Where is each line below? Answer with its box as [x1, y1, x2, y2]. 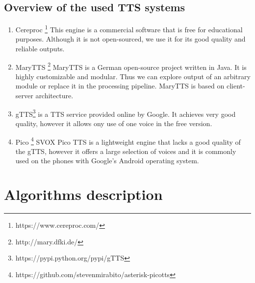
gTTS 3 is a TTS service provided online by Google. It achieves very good [15, 107, 236, 119]
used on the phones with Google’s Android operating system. [15, 155, 199, 166]
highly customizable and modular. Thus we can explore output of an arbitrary [15, 71, 251, 81]
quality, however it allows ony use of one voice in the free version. [15, 118, 212, 128]
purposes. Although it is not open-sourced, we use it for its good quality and [15, 34, 246, 44]
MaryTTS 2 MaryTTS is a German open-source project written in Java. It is [15, 60, 247, 72]
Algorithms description [4, 184, 163, 204]
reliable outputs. [15, 44, 65, 54]
